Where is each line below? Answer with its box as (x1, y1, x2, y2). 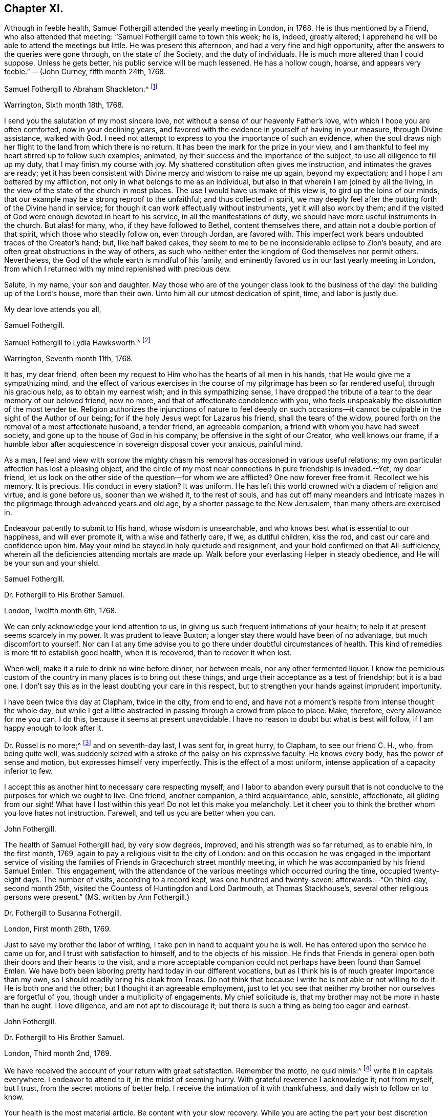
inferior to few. (4, 767, 53, 776)
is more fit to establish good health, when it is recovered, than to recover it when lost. (4, 648, 292, 657)
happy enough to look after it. (4, 723, 103, 732)
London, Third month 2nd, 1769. (4, 1049, 112, 1058)
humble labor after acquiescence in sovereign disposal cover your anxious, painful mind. (4, 439, 303, 448)
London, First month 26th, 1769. (4, 924, 111, 934)
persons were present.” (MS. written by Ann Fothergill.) (4, 893, 190, 902)
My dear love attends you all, (4, 305, 101, 314)
